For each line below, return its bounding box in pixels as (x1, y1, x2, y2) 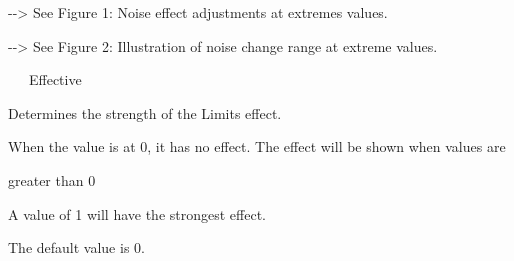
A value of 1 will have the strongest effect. (8, 203, 266, 224)
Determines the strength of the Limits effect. (8, 102, 282, 123)
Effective (28, 69, 82, 90)
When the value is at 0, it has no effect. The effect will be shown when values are (8, 136, 506, 157)
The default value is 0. (8, 237, 145, 258)
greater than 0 (8, 169, 96, 190)
